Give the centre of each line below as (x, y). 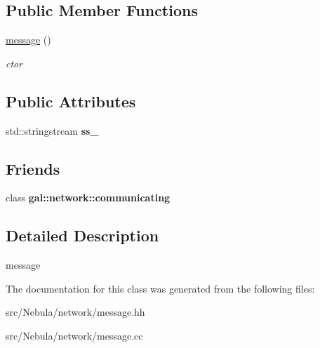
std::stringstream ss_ (52, 130)
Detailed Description (82, 235)
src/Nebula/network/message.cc (74, 335)
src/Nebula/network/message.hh (75, 312)
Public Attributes (71, 101)
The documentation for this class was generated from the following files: (160, 288)
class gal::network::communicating (88, 198)
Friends (33, 168)
